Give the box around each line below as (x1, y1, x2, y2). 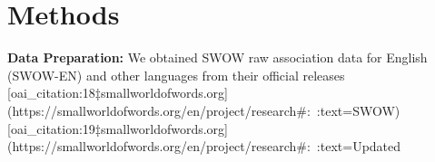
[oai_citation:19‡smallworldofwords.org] (7, 119, 228, 138)
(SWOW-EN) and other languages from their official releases (7, 65, 345, 84)
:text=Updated (316, 137, 401, 156)
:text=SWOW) (316, 100, 400, 119)
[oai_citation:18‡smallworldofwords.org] (7, 83, 228, 102)
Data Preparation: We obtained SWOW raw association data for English (7, 48, 428, 67)
